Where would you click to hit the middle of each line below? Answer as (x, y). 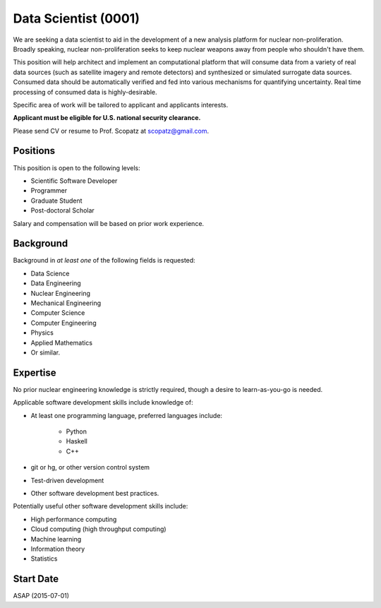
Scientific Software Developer (74, 181)
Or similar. (46, 352)
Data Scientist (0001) (77, 18)
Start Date (36, 579)
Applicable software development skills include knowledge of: (103, 403)
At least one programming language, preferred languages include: (126, 415)
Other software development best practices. (95, 493)
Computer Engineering (64, 323)
